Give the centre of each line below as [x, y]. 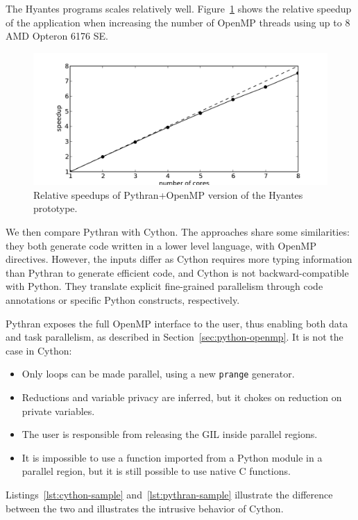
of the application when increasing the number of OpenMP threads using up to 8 [178, 22]
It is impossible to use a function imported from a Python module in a [172, 457]
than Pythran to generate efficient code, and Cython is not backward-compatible [177, 272]
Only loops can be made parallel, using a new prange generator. [158, 374]
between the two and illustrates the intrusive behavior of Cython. [145, 508]
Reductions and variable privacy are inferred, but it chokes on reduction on [182, 397]
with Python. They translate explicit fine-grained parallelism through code [164, 286]
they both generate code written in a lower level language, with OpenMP [161, 245]
